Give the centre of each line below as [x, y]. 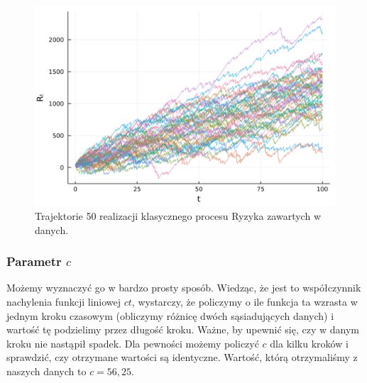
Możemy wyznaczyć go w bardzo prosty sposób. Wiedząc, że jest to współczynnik [184, 288]
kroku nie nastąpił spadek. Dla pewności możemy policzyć [133, 343]
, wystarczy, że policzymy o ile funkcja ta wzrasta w [245, 301]
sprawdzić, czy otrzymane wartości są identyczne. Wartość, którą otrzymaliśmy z [182, 357]
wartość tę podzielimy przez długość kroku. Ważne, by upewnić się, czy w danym [183, 329]
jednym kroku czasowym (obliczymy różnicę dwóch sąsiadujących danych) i [170, 315]
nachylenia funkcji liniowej [64, 301]
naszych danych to [46, 371]
